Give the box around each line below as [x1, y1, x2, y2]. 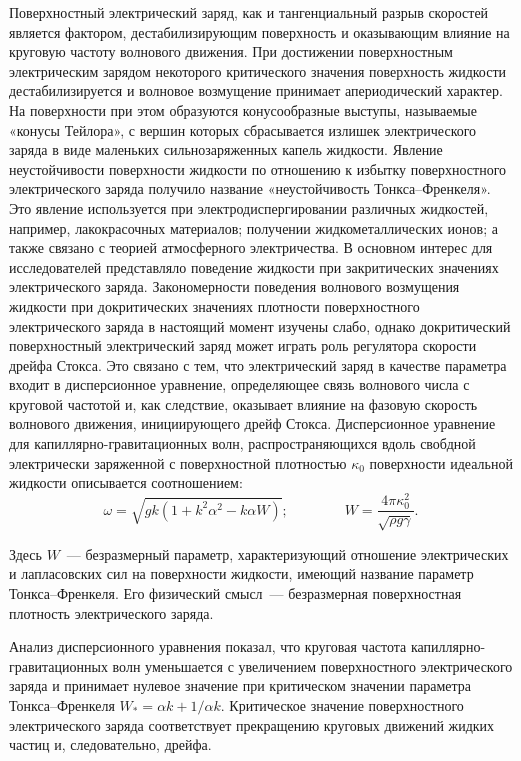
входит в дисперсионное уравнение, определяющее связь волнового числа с [9, 374, 470, 395]
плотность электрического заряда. [9, 602, 214, 623]
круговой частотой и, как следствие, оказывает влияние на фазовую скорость [9, 393, 478, 414]
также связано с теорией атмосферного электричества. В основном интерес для [9, 237, 493, 258]
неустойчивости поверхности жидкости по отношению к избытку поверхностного [9, 158, 507, 179]
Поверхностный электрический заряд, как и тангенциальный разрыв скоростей [9, 2, 489, 22]
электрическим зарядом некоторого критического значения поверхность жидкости [9, 60, 507, 81]
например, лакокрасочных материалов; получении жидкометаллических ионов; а [9, 217, 498, 238]
